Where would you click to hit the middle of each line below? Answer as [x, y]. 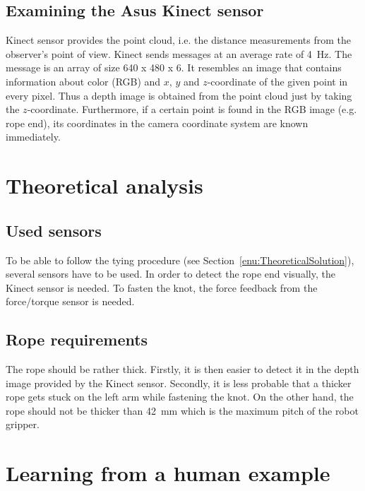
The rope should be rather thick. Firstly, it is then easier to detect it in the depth [182, 369]
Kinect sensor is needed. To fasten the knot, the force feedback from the [162, 287]
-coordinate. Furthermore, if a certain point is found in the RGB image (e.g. [192, 109]
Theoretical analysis [104, 185]
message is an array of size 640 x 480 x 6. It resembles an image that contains [174, 67]
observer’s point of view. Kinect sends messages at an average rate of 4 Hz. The [179, 53]
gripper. [23, 424]
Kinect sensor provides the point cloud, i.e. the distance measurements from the [179, 40]
